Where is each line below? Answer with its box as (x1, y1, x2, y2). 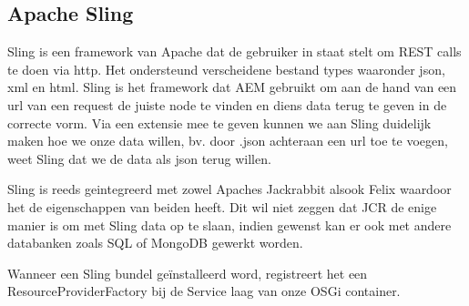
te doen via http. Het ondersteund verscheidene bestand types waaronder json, (7, 59, 445, 78)
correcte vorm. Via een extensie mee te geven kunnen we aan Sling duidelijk (7, 113, 432, 132)
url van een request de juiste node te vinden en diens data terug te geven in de (7, 95, 447, 114)
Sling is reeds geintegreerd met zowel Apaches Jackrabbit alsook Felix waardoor (7, 179, 452, 199)
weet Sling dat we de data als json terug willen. (7, 148, 271, 168)
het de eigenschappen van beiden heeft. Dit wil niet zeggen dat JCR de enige (7, 197, 437, 216)
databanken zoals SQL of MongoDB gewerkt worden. (7, 233, 303, 252)
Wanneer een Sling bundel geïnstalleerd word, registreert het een (7, 263, 368, 282)
